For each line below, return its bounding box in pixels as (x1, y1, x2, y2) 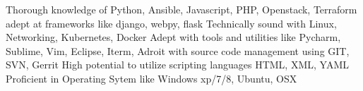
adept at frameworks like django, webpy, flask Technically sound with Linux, (6, 16, 337, 30)
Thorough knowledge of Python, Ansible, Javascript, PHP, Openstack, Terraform (6, 2, 357, 16)
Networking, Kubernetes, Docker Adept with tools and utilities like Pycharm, (6, 30, 341, 44)
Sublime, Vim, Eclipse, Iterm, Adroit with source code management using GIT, (6, 43, 350, 58)
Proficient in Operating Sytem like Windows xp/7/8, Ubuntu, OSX (6, 71, 297, 85)
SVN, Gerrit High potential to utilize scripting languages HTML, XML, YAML (6, 57, 349, 72)
